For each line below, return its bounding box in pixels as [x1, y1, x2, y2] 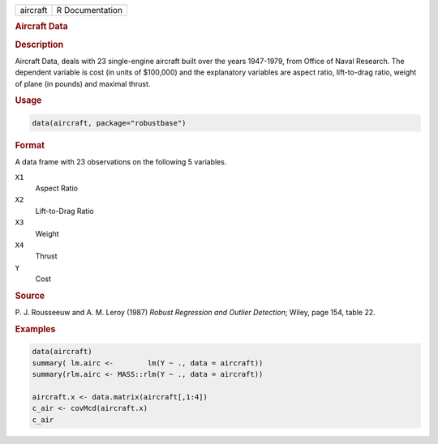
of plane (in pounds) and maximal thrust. [15, 79, 151, 88]
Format [15, 139, 45, 151]
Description [15, 39, 64, 50]
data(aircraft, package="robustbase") [32, 118, 187, 127]
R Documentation [56, 5, 123, 15]
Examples [15, 323, 56, 335]
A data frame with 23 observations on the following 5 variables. [15, 157, 227, 167]
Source [15, 290, 45, 301]
